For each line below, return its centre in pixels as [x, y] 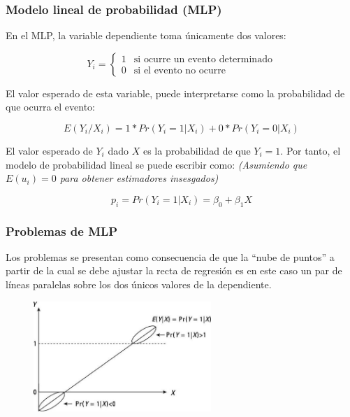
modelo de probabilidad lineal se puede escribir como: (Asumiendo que [156, 164]
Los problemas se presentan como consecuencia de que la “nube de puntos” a [170, 256]
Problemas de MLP [62, 231]
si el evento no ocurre [180, 71]
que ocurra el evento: [51, 107]
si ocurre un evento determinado [203, 60]
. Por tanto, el [311, 150]
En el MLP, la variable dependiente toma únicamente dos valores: [146, 35]
